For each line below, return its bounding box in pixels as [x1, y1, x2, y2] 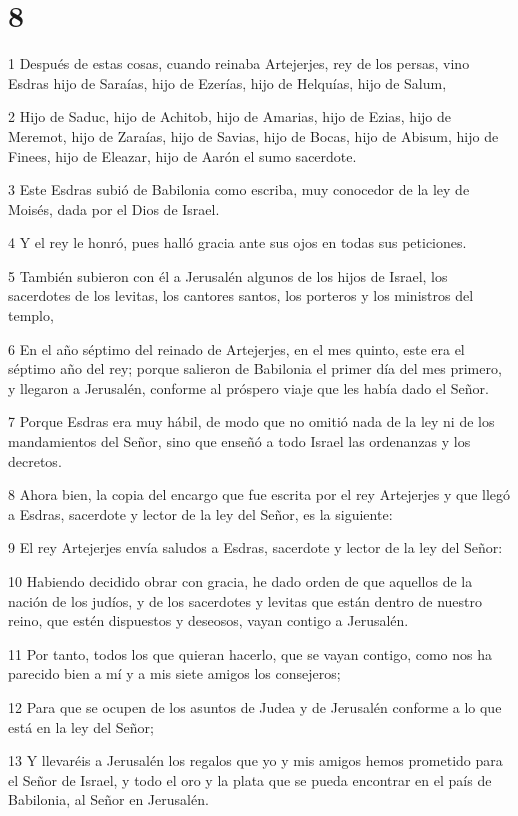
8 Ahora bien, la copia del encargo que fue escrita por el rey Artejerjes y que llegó [8, 484, 511, 505]
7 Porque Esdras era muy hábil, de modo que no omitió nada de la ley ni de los [8, 411, 495, 432]
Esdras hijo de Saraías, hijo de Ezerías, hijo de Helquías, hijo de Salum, [8, 72, 447, 93]
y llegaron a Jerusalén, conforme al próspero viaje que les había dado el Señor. [8, 377, 489, 398]
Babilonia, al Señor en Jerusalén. [8, 789, 209, 810]
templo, [8, 305, 54, 326]
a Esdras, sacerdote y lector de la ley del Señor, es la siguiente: [8, 503, 393, 524]
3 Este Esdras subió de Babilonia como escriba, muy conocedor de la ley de [8, 179, 470, 200]
